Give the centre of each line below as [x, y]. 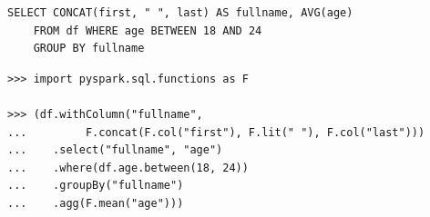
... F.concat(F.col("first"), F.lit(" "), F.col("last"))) [216, 132]
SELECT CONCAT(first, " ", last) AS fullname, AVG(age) [180, 13]
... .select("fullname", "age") [115, 150]
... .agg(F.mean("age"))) [96, 203]
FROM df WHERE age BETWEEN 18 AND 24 [148, 30]
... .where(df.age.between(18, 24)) [128, 168]
